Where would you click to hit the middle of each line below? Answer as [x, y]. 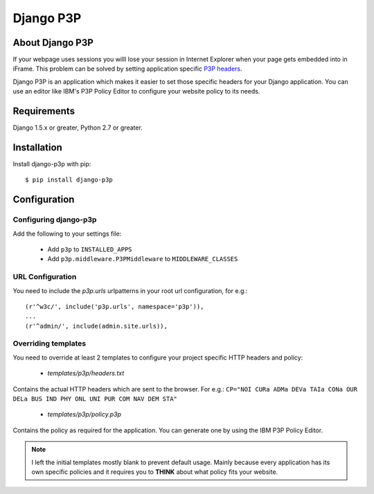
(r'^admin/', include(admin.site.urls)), [96, 326]
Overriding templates [50, 344]
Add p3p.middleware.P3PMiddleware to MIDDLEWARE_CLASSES [143, 259]
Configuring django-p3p [55, 220]
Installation [37, 147]
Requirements [44, 111]
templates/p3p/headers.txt [86, 373]
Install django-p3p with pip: [52, 164]
